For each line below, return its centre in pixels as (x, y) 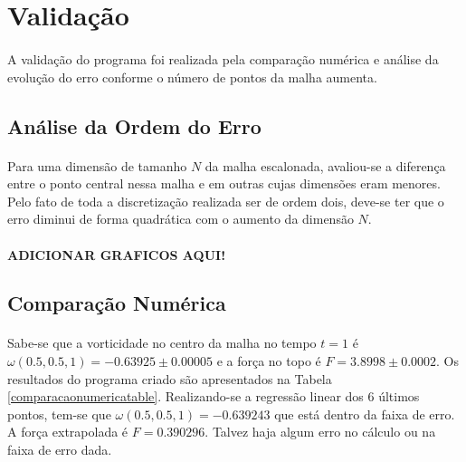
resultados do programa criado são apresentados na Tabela (170, 378)
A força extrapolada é (68, 432)
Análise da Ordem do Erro (134, 125)
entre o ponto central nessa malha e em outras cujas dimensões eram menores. (224, 183)
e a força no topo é (269, 361)
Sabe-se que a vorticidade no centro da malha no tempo (162, 343)
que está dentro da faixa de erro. (365, 414)
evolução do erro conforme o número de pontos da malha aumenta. (192, 77)
